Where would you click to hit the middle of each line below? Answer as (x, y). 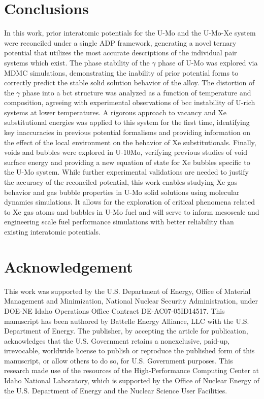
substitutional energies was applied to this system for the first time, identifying (127, 122)
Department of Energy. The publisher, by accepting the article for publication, (126, 331)
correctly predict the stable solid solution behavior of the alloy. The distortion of (129, 82)
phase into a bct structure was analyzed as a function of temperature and (137, 92)
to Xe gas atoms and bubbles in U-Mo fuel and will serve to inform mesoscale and (132, 211)
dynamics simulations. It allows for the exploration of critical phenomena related (129, 202)
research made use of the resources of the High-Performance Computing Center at (131, 370)
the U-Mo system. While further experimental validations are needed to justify (126, 172)
